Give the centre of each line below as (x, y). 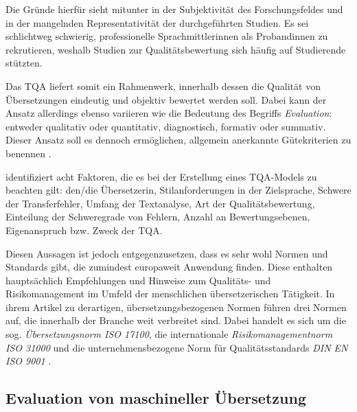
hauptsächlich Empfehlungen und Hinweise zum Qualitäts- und (138, 280)
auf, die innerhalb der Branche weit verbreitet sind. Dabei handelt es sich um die (176, 320)
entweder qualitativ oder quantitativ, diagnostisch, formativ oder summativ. (166, 126)
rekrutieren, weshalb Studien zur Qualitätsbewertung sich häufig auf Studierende (176, 49)
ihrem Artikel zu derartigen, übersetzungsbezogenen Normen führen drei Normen (176, 307)
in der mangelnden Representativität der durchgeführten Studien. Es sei (157, 22)
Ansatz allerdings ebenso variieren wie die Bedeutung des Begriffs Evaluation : (169, 113)
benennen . (28, 153)
